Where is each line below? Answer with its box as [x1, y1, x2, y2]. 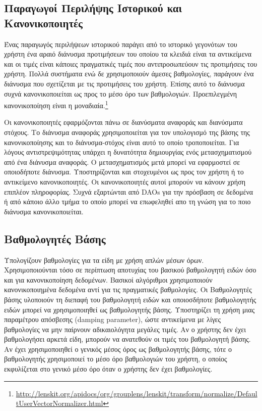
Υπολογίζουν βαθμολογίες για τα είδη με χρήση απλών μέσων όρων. [4, 254, 204, 265]
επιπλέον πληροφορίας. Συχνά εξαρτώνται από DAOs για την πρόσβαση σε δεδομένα [4, 186, 253, 197]
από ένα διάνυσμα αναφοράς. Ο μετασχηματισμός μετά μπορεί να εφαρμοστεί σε [4, 156, 240, 167]
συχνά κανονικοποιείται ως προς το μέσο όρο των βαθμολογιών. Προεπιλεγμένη [4, 88, 237, 99]
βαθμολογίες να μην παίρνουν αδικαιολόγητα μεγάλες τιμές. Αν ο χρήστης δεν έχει [4, 324, 246, 334]
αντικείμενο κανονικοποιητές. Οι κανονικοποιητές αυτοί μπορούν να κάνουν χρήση [4, 176, 246, 187]
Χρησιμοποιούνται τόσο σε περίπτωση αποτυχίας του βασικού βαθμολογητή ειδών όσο [4, 264, 256, 275]
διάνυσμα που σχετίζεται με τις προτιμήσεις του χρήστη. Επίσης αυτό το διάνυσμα [4, 78, 245, 88]
